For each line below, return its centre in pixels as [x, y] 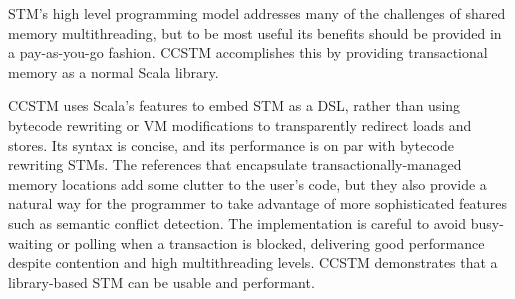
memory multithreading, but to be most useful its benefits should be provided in [255, 32]
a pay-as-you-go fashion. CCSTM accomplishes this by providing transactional [248, 52]
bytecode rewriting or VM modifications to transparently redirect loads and [240, 124]
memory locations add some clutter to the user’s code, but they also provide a [247, 183]
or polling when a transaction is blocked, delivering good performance [271, 242]
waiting [30, 242]
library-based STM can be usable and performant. [161, 281]
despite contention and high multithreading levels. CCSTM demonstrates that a [253, 262]
